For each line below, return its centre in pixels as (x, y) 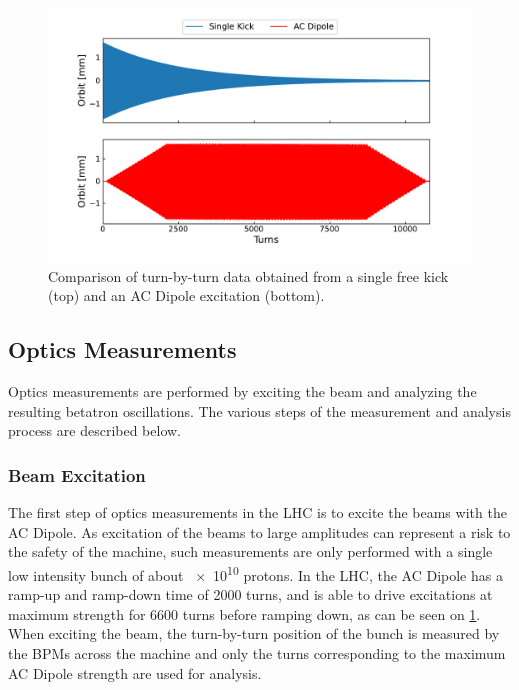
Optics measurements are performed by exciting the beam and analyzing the (242, 391)
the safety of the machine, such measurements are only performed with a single (250, 551)
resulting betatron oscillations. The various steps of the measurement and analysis (259, 410)
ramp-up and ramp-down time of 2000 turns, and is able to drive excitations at (250, 594)
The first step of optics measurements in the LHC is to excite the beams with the (257, 512)
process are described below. (94, 430)
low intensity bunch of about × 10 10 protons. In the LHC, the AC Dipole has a (255, 573)
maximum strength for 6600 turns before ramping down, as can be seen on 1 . (244, 613)
